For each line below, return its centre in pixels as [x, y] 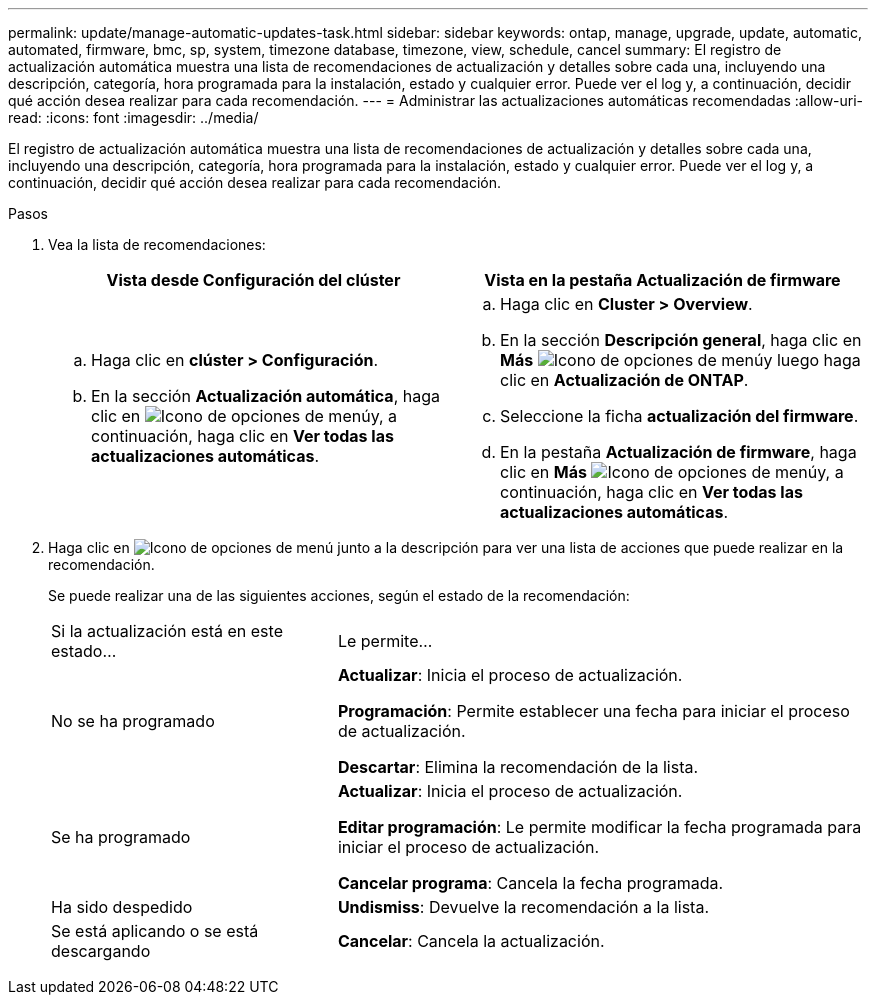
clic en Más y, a [672, 472]
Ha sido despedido [122, 907]
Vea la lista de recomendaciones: [157, 244]
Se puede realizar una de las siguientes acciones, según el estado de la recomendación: [339, 595]
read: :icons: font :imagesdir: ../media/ [133, 117]
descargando [101, 951]
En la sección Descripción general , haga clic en [681, 340]
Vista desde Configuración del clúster [253, 280]
